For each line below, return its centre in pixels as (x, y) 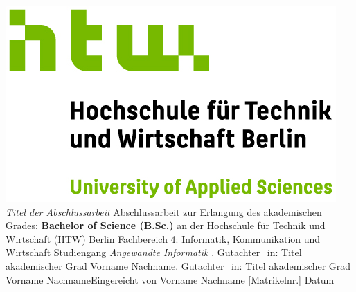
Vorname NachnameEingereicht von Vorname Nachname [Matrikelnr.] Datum (170, 279)
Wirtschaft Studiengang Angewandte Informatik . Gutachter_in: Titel (154, 252)
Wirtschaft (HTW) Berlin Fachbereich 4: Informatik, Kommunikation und (163, 238)
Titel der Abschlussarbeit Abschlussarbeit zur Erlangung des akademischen (164, 211)
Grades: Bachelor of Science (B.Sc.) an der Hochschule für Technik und (166, 225)
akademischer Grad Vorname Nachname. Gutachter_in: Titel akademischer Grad (178, 265)
